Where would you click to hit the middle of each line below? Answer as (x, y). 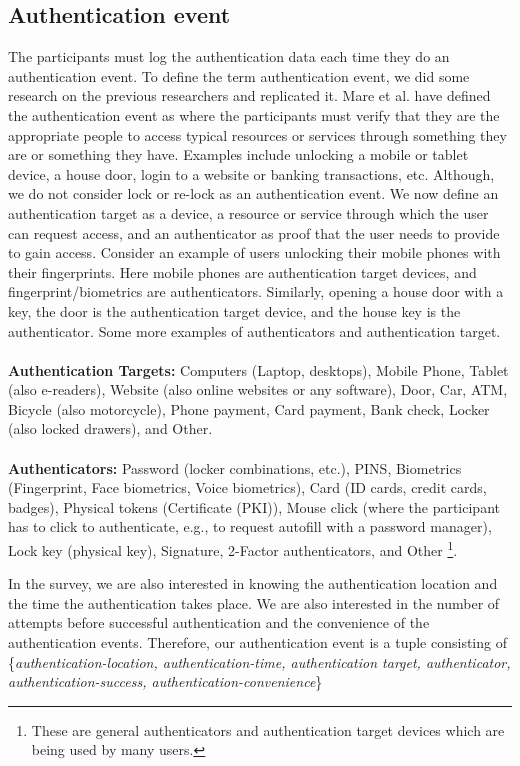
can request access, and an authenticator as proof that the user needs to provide (254, 232)
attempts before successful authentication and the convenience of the (219, 622)
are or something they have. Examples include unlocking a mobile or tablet (238, 154)
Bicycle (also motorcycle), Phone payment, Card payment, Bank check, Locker (249, 408)
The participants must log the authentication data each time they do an (229, 56)
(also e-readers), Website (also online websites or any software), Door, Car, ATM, (258, 389)
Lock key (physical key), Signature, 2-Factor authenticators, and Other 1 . (233, 548)
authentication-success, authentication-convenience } (165, 681)
